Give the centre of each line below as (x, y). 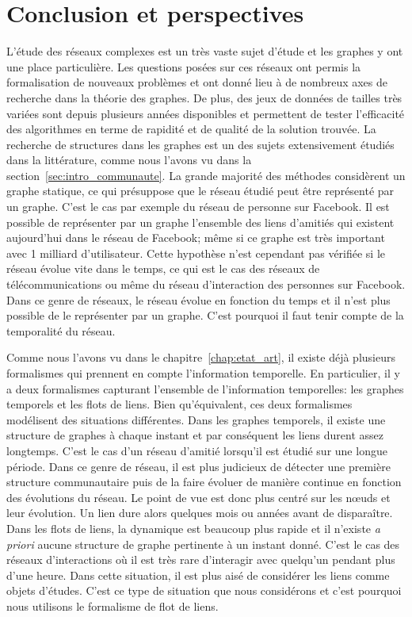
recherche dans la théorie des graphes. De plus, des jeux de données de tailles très (204, 97)
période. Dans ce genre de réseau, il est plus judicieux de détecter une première (198, 466)
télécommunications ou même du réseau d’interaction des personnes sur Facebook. (206, 284)
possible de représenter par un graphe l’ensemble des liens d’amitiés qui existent (200, 222)
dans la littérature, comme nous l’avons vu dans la (129, 160)
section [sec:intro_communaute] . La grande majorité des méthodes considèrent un (206, 175)
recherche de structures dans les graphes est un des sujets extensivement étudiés (200, 144)
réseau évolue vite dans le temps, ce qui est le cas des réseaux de (163, 268)
